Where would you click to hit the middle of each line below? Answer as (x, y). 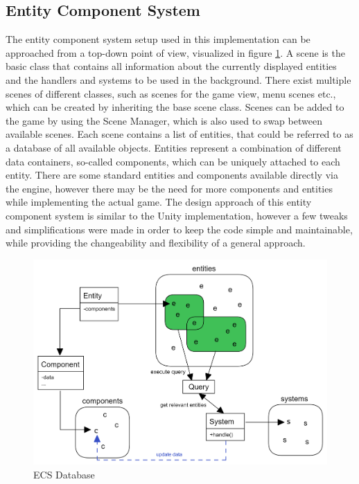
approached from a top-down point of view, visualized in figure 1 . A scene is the (175, 52)
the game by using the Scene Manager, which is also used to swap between (164, 120)
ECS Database (64, 474)
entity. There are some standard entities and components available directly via (172, 175)
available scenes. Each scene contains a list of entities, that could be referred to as (179, 134)
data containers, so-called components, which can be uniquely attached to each (173, 161)
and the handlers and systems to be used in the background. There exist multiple (178, 79)
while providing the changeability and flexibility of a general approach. (156, 243)
